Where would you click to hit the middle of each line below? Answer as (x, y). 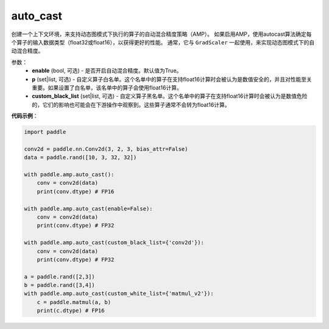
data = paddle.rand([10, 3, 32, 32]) (80, 158)
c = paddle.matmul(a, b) (74, 302)
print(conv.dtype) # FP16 (76, 191)
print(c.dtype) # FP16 (71, 311)
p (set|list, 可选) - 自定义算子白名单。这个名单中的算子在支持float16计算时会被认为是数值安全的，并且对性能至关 (172, 79)
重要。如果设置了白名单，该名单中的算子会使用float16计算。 (107, 88)
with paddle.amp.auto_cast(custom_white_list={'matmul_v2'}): (119, 294)
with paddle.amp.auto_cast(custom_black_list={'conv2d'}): (114, 243)
